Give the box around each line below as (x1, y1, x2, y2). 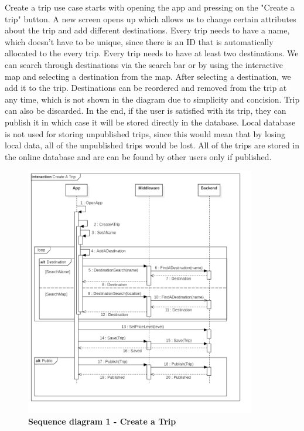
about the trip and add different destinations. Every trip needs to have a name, (5, 24, 290, 36)
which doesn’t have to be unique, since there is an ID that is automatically (5, 35, 274, 47)
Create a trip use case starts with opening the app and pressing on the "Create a (5, 1, 295, 13)
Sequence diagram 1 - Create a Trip (28, 415, 176, 427)
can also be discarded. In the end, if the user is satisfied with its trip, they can (5, 104, 286, 117)
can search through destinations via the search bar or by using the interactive (5, 58, 283, 70)
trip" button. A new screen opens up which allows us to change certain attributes (5, 12, 296, 25)
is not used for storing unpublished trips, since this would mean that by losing (5, 127, 286, 140)
